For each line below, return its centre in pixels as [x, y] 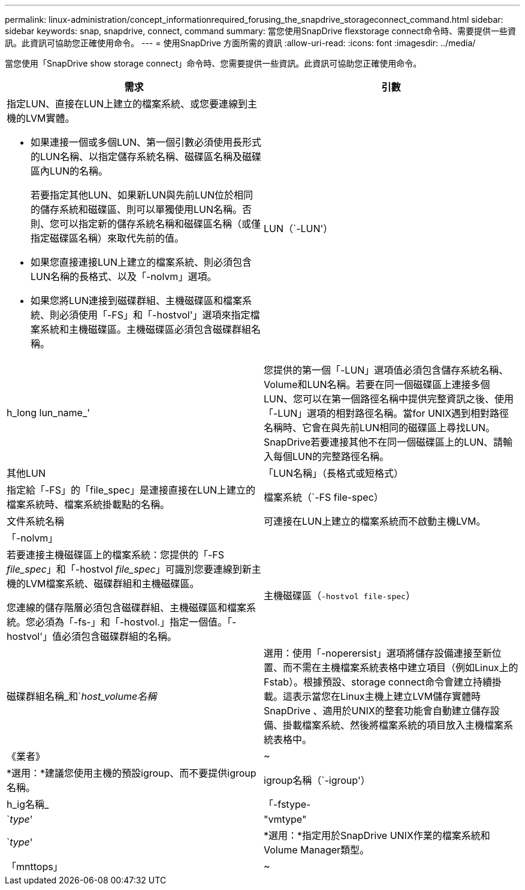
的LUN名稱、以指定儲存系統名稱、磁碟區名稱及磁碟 [146, 157]
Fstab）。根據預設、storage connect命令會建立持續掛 [383, 682]
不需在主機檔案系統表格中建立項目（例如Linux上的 [405, 667]
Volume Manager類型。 [317, 850]
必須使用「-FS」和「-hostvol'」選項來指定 [155, 315]
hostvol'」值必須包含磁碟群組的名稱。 [92, 636]
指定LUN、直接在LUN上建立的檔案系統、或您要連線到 [127, 104]
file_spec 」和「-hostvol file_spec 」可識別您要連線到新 [129, 569]
